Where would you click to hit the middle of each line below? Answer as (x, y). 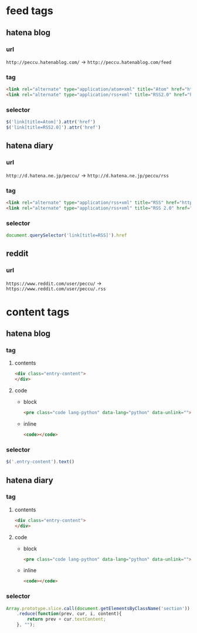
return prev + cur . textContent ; (67, 619)
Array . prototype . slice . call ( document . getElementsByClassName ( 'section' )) (98, 608)
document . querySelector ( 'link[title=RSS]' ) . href (67, 235)
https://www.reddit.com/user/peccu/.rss (56, 289)
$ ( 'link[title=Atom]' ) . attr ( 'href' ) (51, 122)
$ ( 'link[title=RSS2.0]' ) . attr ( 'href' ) (53, 127)
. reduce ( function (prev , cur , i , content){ (69, 614)
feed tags (30, 11)
